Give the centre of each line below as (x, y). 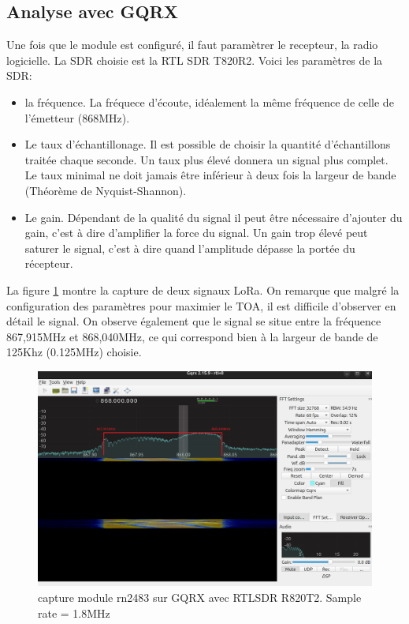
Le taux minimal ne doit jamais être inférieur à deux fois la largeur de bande (210, 175)
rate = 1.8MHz (74, 613)
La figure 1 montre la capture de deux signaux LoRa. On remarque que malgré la (203, 289)
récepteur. (49, 263)
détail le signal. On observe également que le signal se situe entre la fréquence (194, 321)
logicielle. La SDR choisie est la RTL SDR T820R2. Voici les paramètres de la (195, 60)
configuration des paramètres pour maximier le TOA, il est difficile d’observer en (201, 305)
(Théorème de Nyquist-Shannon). (106, 190)
